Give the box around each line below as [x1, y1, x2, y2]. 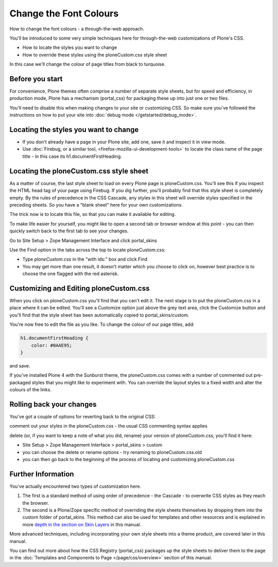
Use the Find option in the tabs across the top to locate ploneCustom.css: [9, 247, 166, 253]
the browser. [22, 500, 49, 506]
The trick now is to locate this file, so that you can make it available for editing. [9, 211, 176, 217]
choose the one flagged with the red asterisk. [22, 270, 119, 277]
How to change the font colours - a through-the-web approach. [9, 26, 144, 32]
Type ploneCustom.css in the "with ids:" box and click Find [22, 256, 148, 262]
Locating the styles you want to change [9, 125, 139, 134]
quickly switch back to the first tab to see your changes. [9, 228, 129, 234]
